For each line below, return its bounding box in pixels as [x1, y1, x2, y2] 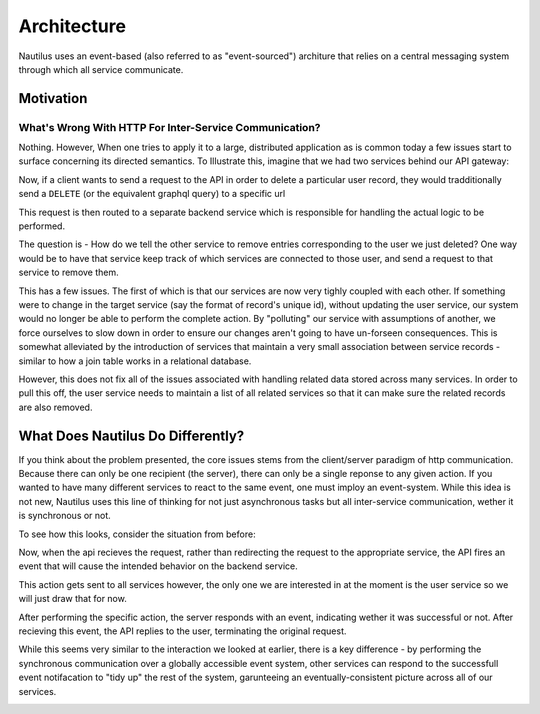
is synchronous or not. [18, 510, 112, 522]
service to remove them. [18, 266, 119, 279]
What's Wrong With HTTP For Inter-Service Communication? [18, 120, 321, 134]
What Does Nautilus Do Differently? [18, 427, 245, 444]
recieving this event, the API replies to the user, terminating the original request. [18, 625, 347, 637]
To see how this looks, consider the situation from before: [18, 528, 256, 540]
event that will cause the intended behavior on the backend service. [18, 560, 299, 572]
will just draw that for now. [18, 593, 127, 605]
